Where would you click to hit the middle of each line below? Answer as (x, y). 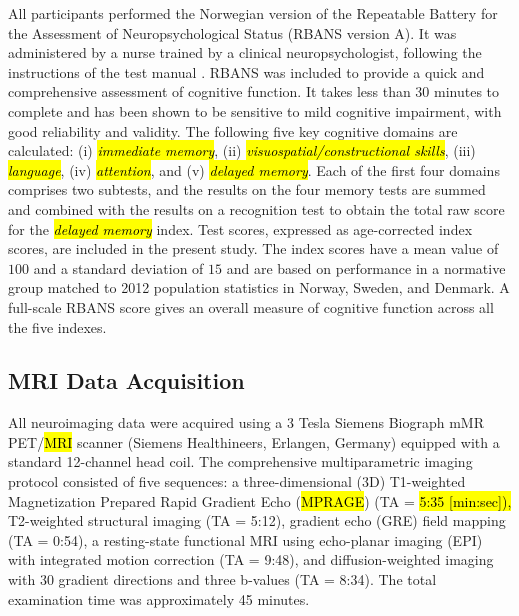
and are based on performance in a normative (366, 267)
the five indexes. (57, 326)
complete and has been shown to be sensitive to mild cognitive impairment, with (255, 110)
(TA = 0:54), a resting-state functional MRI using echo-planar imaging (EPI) (245, 539)
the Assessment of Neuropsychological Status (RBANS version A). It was (232, 32)
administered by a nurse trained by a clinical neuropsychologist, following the (245, 52)
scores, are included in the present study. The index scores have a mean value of (253, 248)
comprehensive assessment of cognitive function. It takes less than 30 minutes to (254, 91)
